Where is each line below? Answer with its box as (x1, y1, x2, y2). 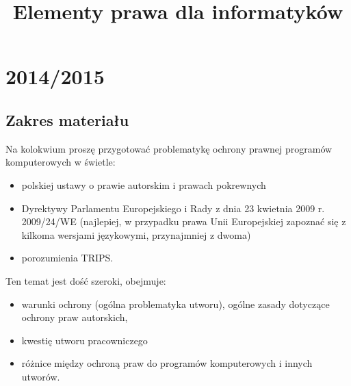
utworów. (21, 369, 60, 383)
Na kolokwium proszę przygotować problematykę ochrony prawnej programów (5, 141, 333, 155)
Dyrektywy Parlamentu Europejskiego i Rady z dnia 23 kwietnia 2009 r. (21, 201, 325, 215)
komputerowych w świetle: (5, 155, 116, 169)
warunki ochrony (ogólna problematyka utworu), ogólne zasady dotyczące (21, 296, 330, 311)
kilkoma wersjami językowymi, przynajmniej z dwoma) (21, 227, 251, 242)
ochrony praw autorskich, (21, 310, 128, 324)
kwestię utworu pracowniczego (21, 333, 148, 347)
